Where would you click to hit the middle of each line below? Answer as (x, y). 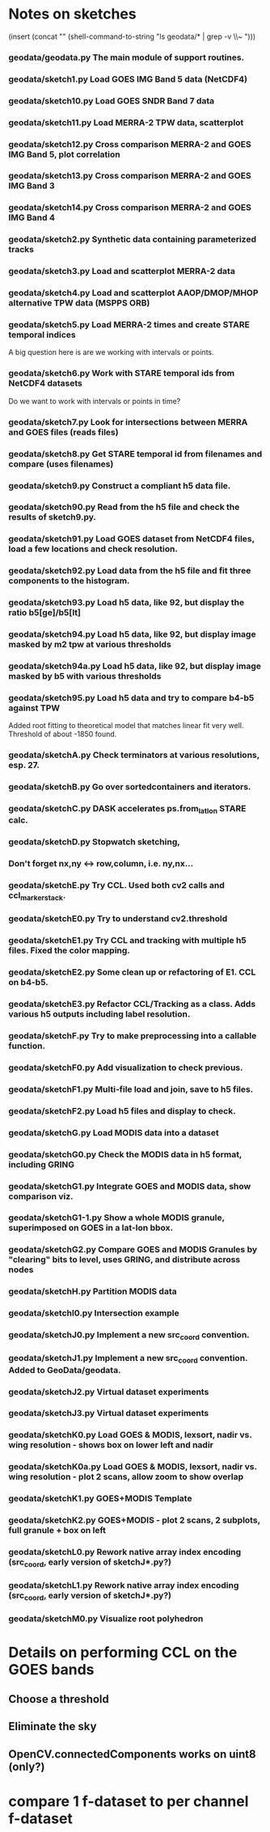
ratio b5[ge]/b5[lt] (45, 613)
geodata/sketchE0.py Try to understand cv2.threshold (118, 919)
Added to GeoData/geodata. (65, 1370)
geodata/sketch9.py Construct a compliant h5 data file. (120, 486)
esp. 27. (24, 765)
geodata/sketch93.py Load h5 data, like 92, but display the (127, 603)
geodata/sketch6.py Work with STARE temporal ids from (122, 373)
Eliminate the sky (53, 1727)
